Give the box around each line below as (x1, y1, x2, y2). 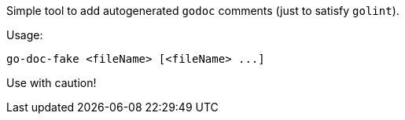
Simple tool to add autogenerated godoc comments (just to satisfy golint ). (6, 4, 399, 17)
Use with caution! (6, 76, 97, 89)
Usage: (6, 28, 43, 42)
